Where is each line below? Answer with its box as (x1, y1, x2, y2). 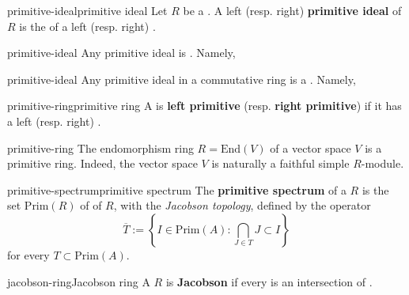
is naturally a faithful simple (211, 155, 350, 172)
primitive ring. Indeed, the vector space (7, 155, 198, 172)
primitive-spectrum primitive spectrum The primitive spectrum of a (7, 181, 347, 198)
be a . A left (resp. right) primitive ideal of (183, 2, 402, 18)
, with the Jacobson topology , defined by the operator (113, 197, 371, 214)
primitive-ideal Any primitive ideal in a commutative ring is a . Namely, (7, 70, 356, 87)
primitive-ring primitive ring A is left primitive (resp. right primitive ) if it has (7, 97, 402, 114)
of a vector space (270, 139, 351, 156)
